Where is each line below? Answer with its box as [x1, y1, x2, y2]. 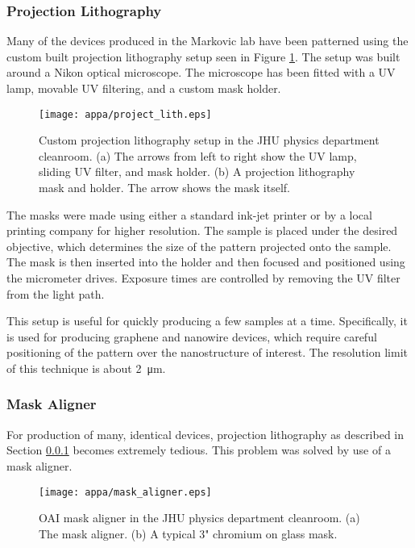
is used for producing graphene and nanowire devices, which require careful [6, 328, 377, 345]
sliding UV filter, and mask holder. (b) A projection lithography [39, 163, 355, 180]
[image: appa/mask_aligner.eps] [39, 486, 212, 498]
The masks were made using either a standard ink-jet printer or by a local [6, 206, 372, 223]
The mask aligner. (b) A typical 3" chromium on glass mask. [39, 525, 338, 542]
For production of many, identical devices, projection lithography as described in [6, 425, 405, 442]
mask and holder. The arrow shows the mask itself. [39, 179, 290, 196]
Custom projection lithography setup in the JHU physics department [39, 132, 380, 149]
